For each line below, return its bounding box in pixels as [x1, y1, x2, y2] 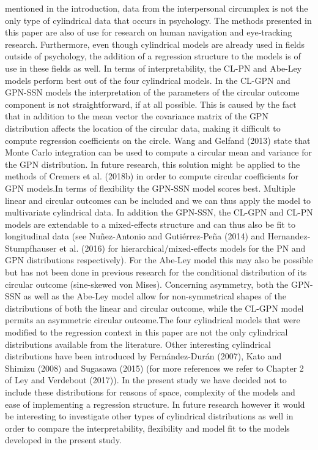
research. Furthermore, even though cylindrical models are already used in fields [5, 37, 305, 50]
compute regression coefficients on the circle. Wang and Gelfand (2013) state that [5, 133, 311, 146]
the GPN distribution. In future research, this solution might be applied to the [5, 157, 300, 170]
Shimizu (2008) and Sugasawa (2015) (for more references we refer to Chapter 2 [5, 361, 304, 374]
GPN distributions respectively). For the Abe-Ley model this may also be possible [5, 253, 313, 266]
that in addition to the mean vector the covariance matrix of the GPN [5, 110, 268, 122]
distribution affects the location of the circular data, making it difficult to [5, 121, 281, 134]
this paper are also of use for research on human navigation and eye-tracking [5, 26, 292, 39]
